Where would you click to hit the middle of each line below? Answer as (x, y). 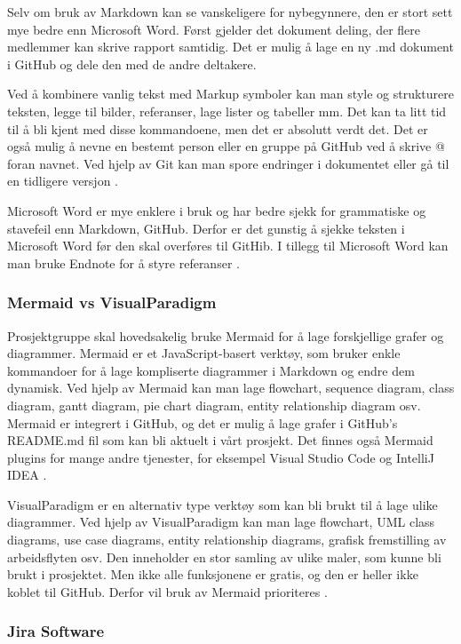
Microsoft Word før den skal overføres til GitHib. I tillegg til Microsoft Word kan (228, 246)
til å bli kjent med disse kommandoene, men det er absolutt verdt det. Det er (218, 128)
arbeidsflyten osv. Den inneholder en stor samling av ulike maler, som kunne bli (224, 557)
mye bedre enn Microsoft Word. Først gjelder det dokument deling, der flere (214, 29)
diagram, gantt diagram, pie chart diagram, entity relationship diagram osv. (214, 405)
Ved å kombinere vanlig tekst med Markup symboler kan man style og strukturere (230, 94)
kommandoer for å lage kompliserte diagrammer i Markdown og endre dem (211, 370)
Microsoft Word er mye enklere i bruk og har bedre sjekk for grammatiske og (217, 210)
